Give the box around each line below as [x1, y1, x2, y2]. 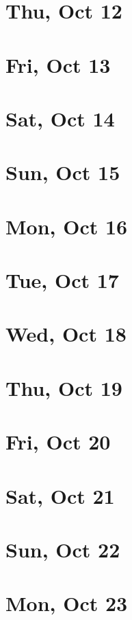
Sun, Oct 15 [5, 158, 120, 186]
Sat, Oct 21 [5, 481, 115, 509]
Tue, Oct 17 [5, 266, 119, 294]
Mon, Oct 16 [5, 212, 128, 240]
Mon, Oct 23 [5, 589, 128, 617]
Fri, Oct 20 [5, 428, 111, 456]
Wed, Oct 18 [5, 320, 127, 348]
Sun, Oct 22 [5, 535, 120, 563]
